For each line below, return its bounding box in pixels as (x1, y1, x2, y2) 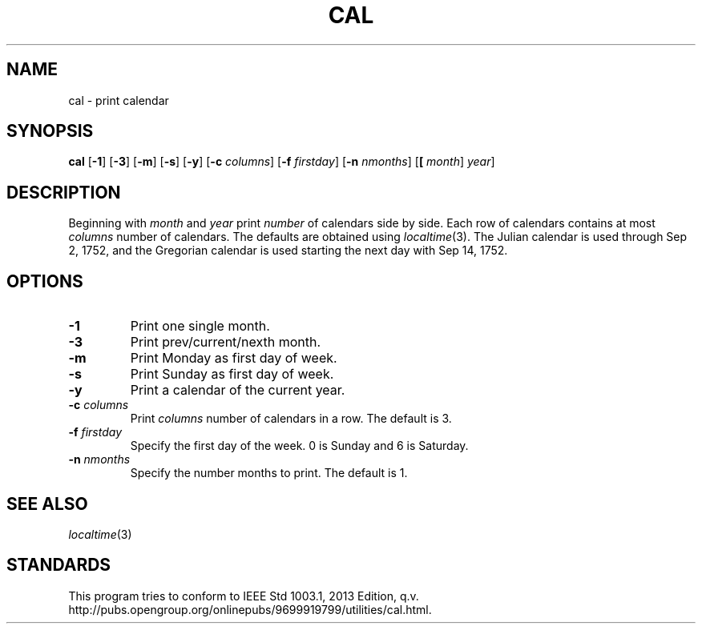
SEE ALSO (6, 493, 88, 514)
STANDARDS (6, 555, 111, 576)
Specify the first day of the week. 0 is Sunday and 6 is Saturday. (130, 439, 469, 453)
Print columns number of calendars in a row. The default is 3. (130, 411, 452, 426)
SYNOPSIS (6, 121, 94, 142)
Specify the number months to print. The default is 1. (130, 466, 408, 480)
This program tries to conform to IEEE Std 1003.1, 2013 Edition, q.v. (68, 588, 419, 603)
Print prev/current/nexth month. (130, 334, 321, 351)
